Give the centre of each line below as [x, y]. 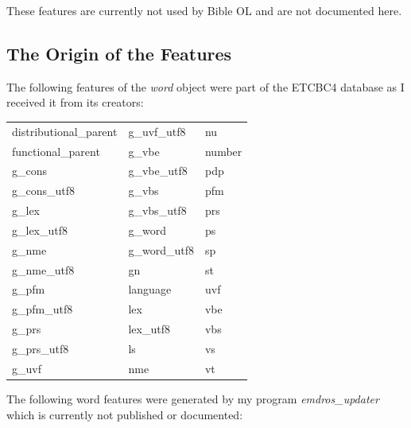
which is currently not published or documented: [125, 414]
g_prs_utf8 [41, 349]
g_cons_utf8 [44, 191]
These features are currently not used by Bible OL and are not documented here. [204, 10]
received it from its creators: [75, 102]
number [223, 151]
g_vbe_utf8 [158, 171]
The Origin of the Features [119, 53]
